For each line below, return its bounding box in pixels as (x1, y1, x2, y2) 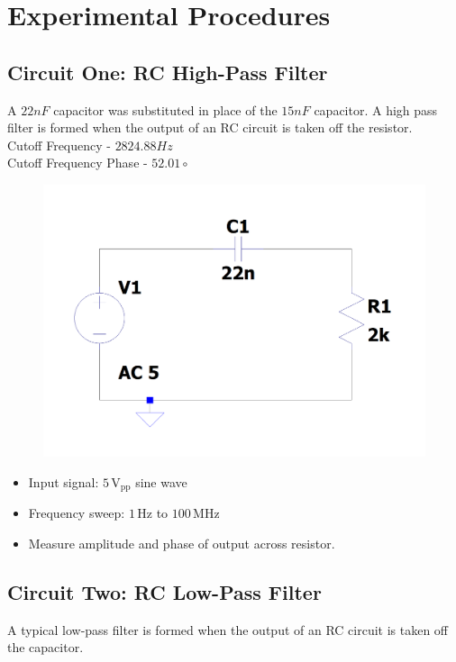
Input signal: (28, 472, 99, 491)
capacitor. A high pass (314, 100, 438, 119)
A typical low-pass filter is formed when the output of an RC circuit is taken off (7, 620, 449, 639)
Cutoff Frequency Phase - (7, 153, 148, 172)
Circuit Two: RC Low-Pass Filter (7, 577, 322, 605)
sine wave (135, 472, 187, 491)
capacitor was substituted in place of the (53, 100, 278, 119)
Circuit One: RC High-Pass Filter (7, 58, 328, 86)
